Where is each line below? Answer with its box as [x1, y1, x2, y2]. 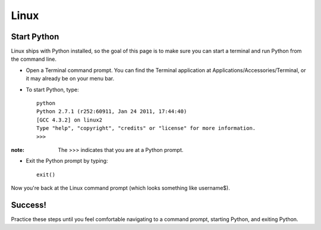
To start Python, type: [26, 86, 80, 93]
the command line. [11, 55, 56, 63]
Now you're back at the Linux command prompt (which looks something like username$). [11, 185, 230, 192]
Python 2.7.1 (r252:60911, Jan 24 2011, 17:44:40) [36, 108, 187, 115]
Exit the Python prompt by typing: [26, 157, 108, 164]
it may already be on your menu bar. [26, 75, 115, 82]
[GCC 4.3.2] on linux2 [36, 116, 103, 123]
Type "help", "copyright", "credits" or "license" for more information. [36, 125, 256, 132]
